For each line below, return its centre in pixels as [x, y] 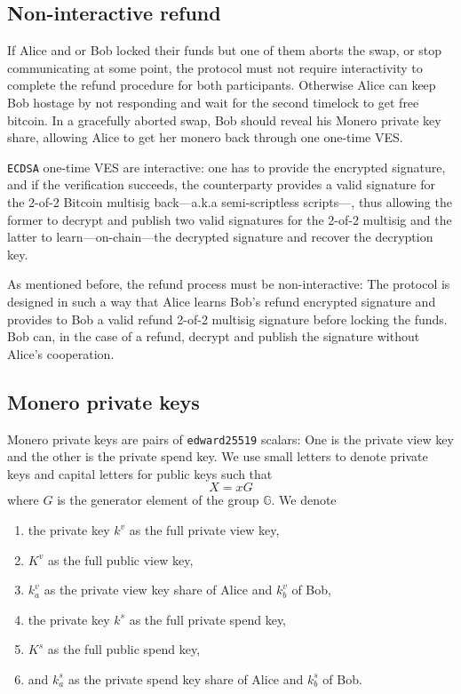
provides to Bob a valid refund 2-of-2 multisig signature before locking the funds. [227, 319]
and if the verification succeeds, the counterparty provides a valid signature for [222, 184]
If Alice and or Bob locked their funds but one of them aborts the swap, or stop [225, 50]
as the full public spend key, [124, 649]
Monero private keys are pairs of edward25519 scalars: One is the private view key [230, 439]
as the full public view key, [120, 559]
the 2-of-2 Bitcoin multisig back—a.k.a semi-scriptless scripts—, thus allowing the [230, 202]
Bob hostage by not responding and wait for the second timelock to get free [213, 102]
